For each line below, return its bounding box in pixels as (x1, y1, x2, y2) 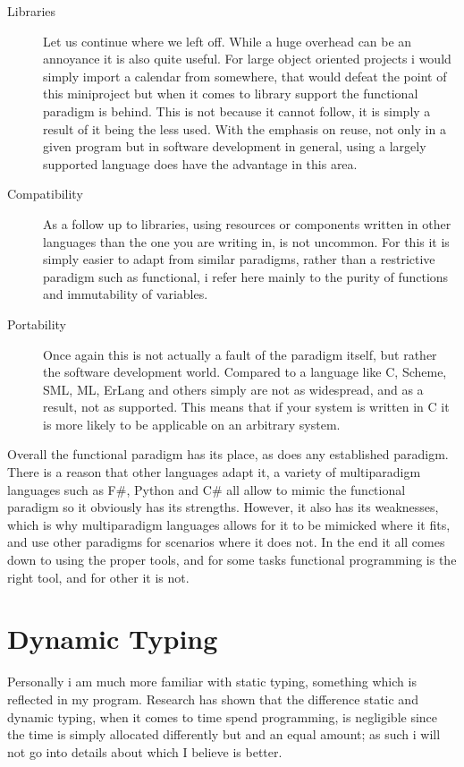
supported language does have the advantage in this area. (43, 154, 358, 173)
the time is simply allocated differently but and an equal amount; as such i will (7, 725, 441, 744)
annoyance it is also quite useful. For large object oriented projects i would (43, 49, 451, 68)
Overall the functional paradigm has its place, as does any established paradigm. (7, 445, 449, 464)
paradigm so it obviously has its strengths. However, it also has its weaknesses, (7, 498, 439, 516)
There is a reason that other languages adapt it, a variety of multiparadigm (7, 463, 421, 482)
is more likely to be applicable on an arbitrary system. (43, 414, 341, 433)
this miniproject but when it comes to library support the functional (43, 84, 418, 103)
